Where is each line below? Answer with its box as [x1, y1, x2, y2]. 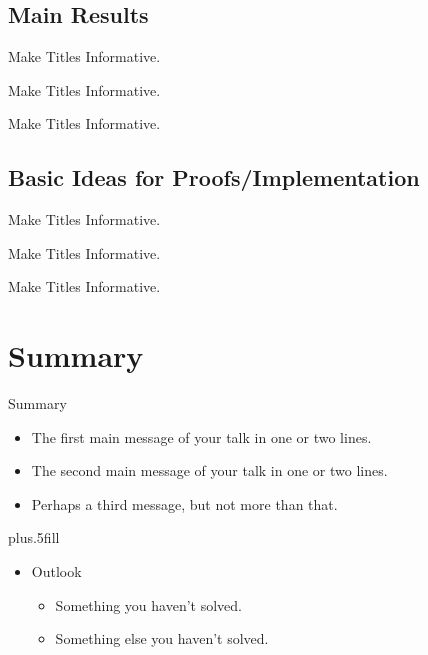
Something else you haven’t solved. [55, 628, 269, 649]
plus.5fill [8, 527, 60, 548]
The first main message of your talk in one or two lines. [31, 426, 372, 447]
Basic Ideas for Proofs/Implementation [8, 162, 420, 193]
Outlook [31, 561, 82, 582]
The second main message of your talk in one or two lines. [31, 460, 388, 481]
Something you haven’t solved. [55, 594, 242, 615]
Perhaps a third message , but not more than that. [31, 493, 338, 514]
